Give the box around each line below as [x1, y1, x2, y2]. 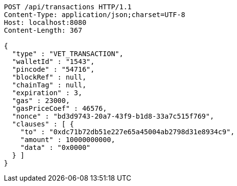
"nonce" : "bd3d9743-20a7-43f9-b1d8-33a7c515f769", [12, 112, 214, 120]
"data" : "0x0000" [20, 144, 91, 151]
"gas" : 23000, [12, 97, 70, 104]
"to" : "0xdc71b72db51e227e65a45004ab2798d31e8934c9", [20, 128, 235, 136]
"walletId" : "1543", [12, 58, 95, 65]
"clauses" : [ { [12, 120, 74, 128]
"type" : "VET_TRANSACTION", [12, 50, 124, 58]
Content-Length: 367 [4, 26, 83, 34]
